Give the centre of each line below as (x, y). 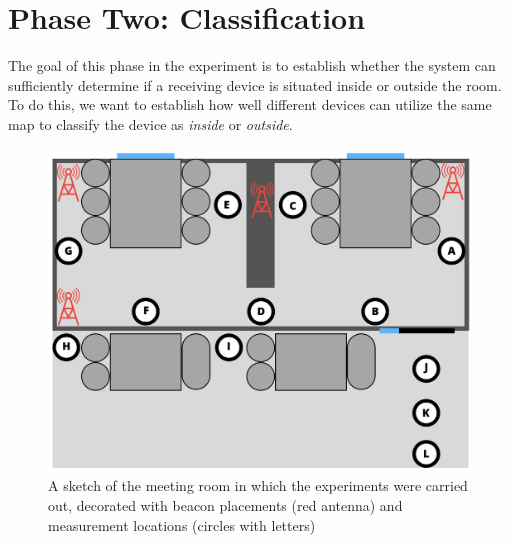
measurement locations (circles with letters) (182, 524)
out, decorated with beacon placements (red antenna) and (225, 505)
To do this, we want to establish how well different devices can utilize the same (250, 104)
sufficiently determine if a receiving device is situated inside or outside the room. (255, 84)
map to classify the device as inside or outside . (150, 123)
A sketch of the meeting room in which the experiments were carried (258, 485)
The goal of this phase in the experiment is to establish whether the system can (252, 65)
